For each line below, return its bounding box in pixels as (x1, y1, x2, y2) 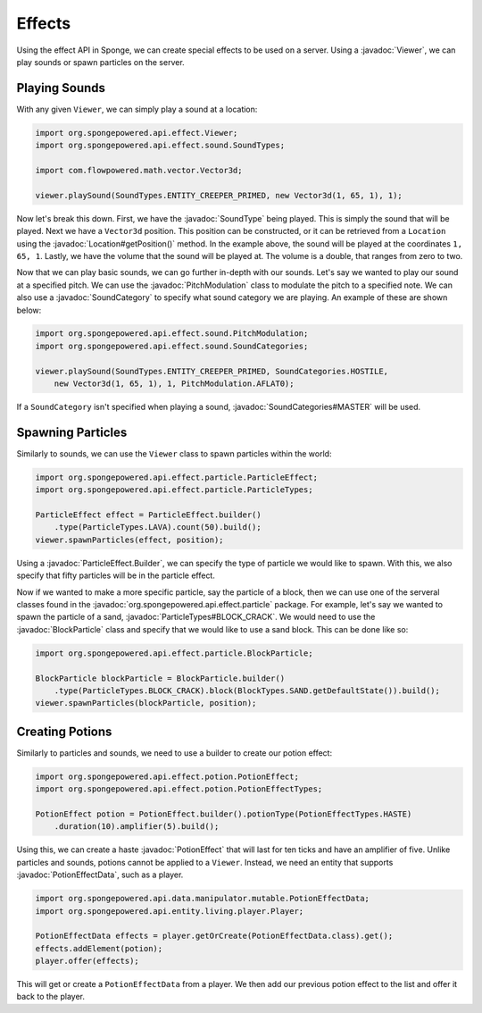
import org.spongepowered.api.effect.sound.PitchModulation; (35, 329, 309, 339)
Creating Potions (16, 724, 112, 739)
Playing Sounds (16, 80, 106, 96)
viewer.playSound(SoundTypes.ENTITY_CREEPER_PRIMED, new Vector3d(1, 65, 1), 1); (35, 190, 403, 200)
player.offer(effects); (35, 956, 140, 967)
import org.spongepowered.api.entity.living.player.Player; (35, 906, 304, 916)
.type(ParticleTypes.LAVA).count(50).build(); (54, 523, 262, 532)
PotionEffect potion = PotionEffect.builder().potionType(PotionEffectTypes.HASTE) (35, 809, 412, 819)
